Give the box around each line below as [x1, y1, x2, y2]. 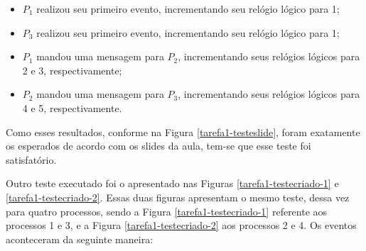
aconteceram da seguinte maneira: [6, 231, 154, 246]
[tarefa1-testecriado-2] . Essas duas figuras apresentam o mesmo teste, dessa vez [6, 189, 350, 204]
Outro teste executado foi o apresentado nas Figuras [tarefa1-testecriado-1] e [6, 176, 339, 191]
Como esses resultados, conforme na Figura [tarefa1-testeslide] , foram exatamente [6, 124, 360, 139]
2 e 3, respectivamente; [22, 62, 122, 77]
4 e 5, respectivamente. [22, 100, 122, 115]
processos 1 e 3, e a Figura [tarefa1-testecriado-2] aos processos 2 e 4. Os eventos [6, 218, 357, 233]
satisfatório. [6, 152, 57, 167]
